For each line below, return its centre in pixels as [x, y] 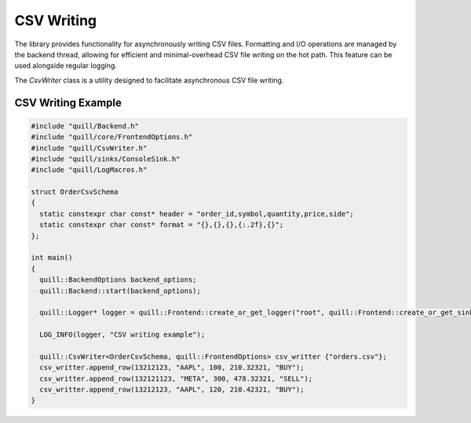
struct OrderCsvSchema [75, 192]
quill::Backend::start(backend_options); [120, 291]
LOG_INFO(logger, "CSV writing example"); [122, 335]
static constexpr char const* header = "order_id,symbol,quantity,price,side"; [197, 213]
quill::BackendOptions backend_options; [118, 280]
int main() [52, 258]
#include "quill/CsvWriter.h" [89, 148]
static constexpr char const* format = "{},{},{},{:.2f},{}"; [162, 225]
